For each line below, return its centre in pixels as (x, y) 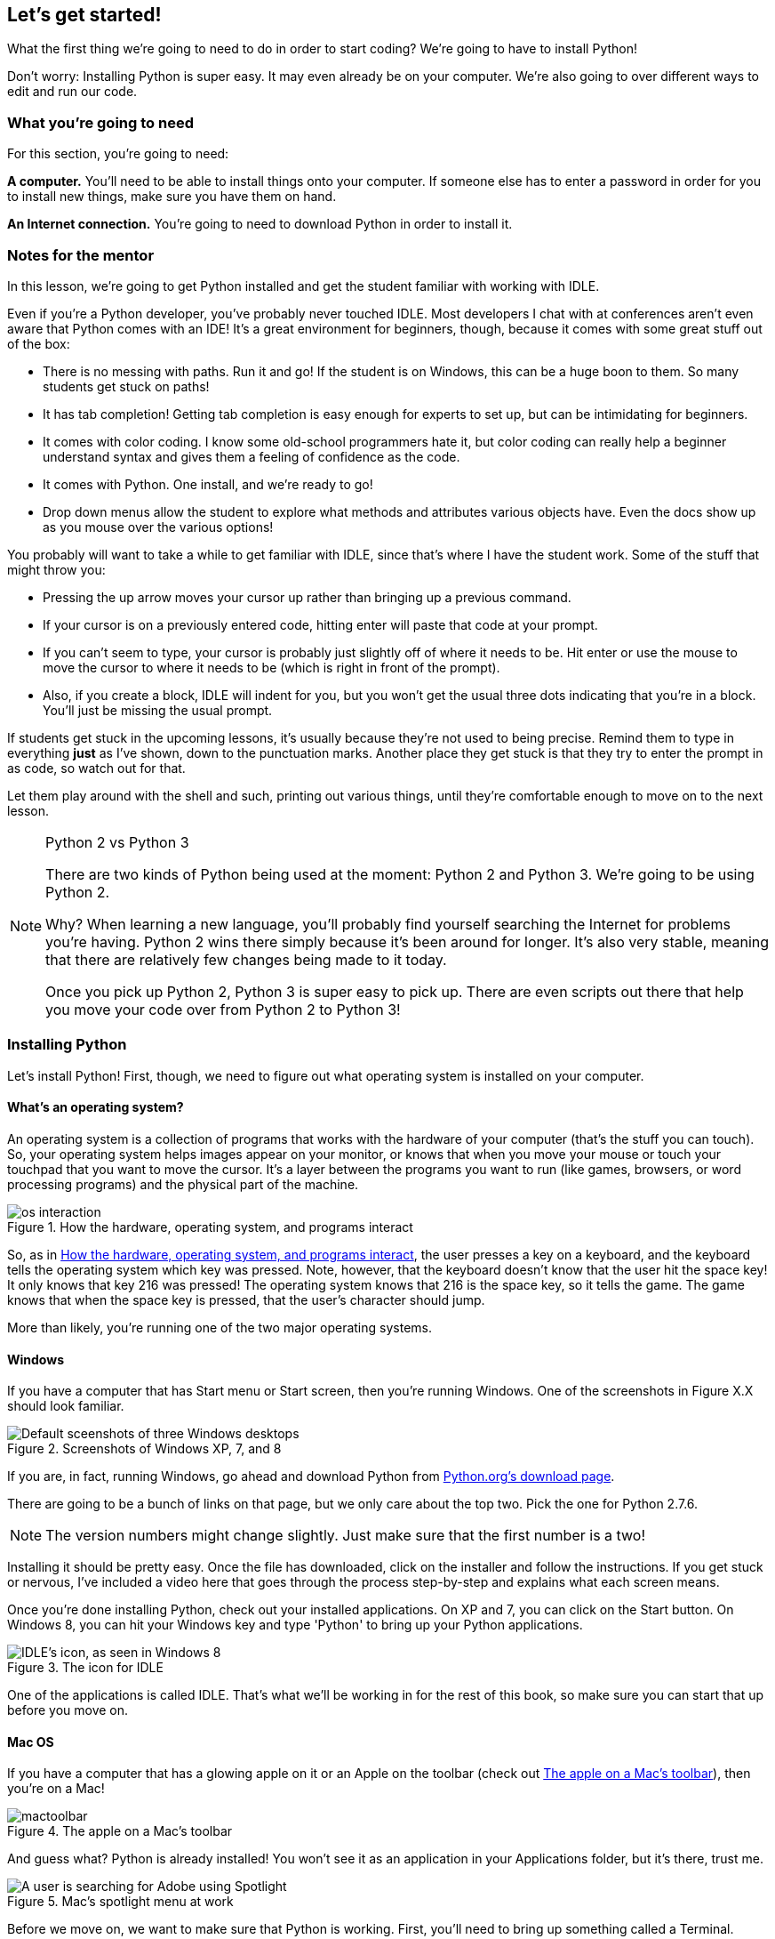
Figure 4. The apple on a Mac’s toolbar (120, 1831)
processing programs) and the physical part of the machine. (183, 1184)
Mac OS (31, 1742)
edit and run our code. (72, 92)
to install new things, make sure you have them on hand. (172, 197)
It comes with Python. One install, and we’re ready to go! (208, 484)
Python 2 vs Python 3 (117, 842)
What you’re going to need (100, 122)
